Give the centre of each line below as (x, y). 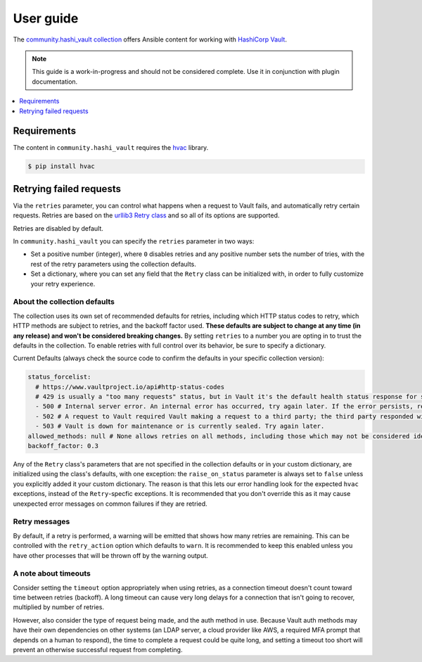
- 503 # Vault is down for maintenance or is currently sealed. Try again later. (180, 426)
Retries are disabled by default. (58, 228)
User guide (46, 18)
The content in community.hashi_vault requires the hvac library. (111, 148)
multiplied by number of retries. (59, 607)
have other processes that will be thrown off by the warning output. (111, 555)
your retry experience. (63, 284)
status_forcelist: (59, 377)
